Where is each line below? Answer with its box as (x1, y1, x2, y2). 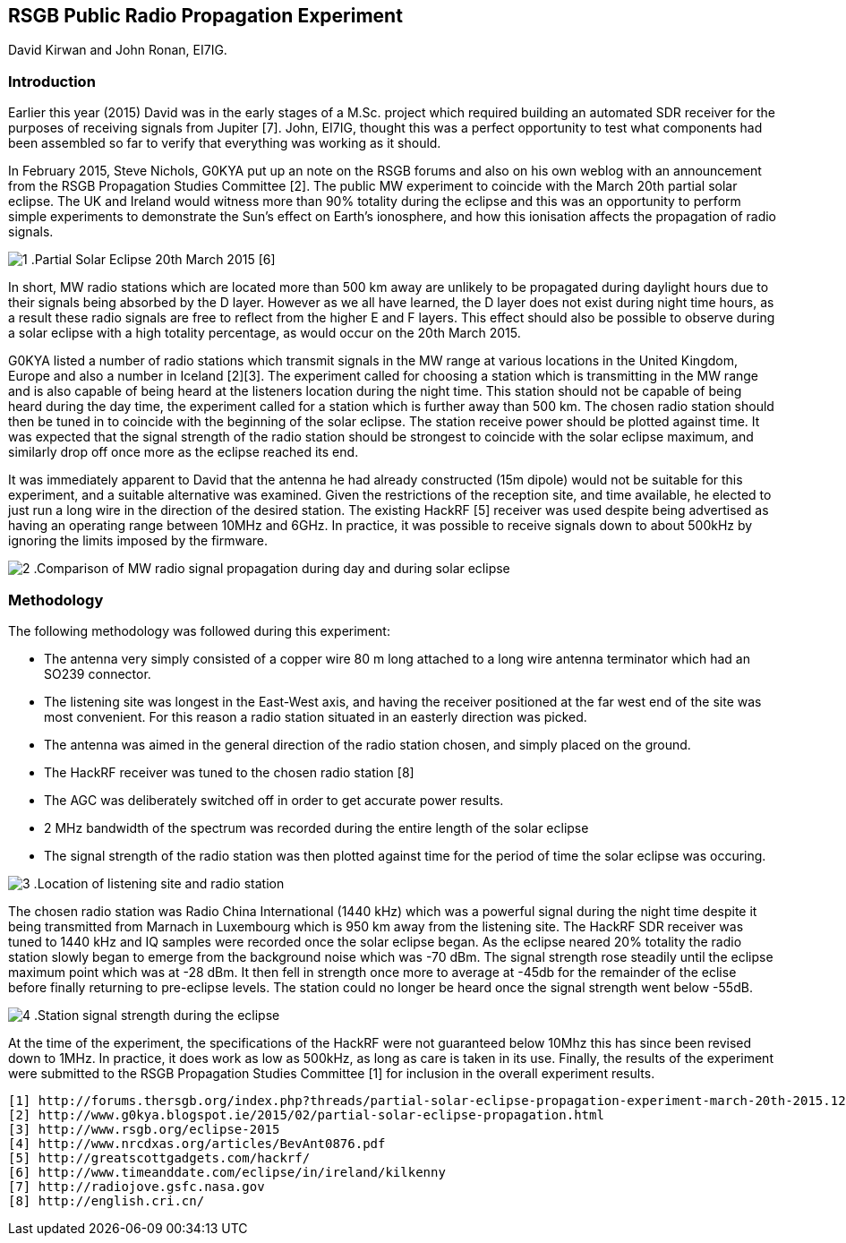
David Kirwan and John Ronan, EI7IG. (8, 42, 227, 58)
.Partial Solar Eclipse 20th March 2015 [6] (30, 252, 276, 268)
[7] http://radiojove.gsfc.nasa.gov (8, 1179, 265, 1194)
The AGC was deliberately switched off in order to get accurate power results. (44, 792, 504, 808)
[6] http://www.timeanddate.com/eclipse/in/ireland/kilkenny (8, 1164, 446, 1179)
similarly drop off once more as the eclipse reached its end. (8, 444, 359, 460)
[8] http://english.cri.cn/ (8, 1193, 205, 1208)
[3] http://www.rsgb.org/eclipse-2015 (8, 1121, 280, 1136)
